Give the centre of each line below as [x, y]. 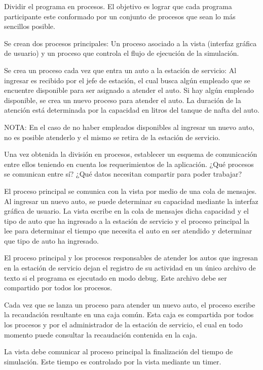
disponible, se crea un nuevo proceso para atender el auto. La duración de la [123, 100]
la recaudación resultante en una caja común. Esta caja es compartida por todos [129, 314]
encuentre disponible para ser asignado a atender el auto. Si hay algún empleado [129, 90]
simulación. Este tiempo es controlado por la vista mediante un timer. [113, 361]
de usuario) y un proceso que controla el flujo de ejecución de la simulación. [122, 53]
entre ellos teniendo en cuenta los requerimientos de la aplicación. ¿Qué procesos [129, 164]
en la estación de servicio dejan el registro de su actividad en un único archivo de [130, 268]
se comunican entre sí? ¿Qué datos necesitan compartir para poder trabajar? [123, 174]
